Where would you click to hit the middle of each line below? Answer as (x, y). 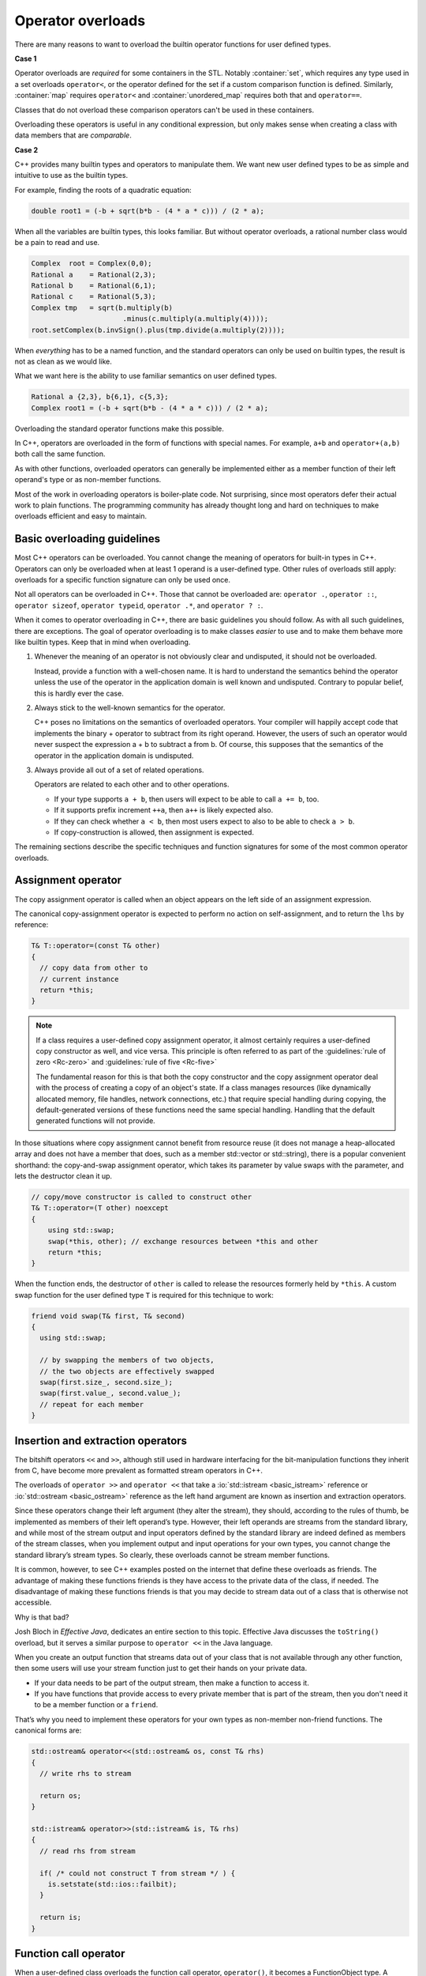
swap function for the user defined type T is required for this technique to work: (144, 1295)
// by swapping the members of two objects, (127, 1360)
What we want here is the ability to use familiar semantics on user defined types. (146, 376)
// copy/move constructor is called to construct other (142, 1197)
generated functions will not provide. (95, 1121)
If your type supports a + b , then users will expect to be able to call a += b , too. (187, 799)
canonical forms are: (48, 1730)
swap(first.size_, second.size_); (106, 1382)
